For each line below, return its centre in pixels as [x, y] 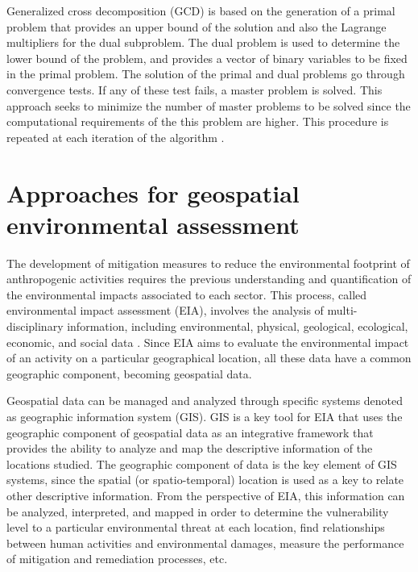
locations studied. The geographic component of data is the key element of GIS [202, 463]
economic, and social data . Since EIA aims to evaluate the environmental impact [208, 342]
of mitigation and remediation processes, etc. [117, 559]
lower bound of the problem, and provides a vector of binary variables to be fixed [207, 58]
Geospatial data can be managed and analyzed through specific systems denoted [205, 401]
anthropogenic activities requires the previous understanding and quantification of [209, 279]
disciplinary [35, 326]
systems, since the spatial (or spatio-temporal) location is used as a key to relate [205, 480]
